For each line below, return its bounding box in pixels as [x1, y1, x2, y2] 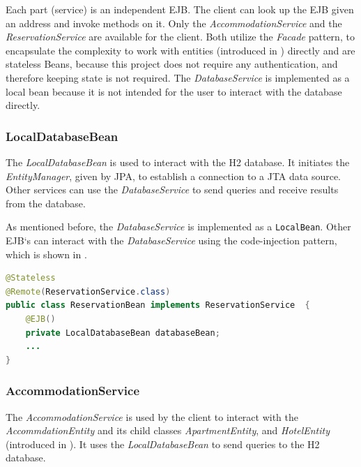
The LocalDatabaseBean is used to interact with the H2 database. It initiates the [6, 154, 350, 169]
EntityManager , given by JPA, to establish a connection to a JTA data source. [6, 168, 341, 183]
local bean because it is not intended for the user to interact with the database [6, 84, 342, 98]
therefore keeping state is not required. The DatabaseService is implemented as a [6, 70, 350, 84]
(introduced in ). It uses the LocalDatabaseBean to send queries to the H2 [6, 436, 320, 451]
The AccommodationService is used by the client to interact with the [6, 409, 298, 424]
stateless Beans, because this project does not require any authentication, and [6, 57, 338, 71]
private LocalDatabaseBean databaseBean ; [25, 327, 220, 338]
